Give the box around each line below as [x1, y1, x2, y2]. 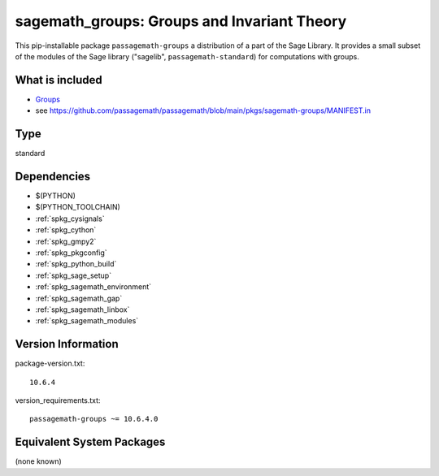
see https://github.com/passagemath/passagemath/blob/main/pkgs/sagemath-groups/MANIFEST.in [35, 106, 372, 115]
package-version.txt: [15, 358, 85, 369]
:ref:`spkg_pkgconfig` [35, 248, 107, 257]
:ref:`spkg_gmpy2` [35, 236, 97, 246]
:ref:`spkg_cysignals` [35, 214, 105, 223]
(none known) [15, 457, 63, 466]
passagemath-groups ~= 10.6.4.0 [29, 414, 159, 424]
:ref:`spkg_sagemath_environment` [35, 282, 152, 292]
